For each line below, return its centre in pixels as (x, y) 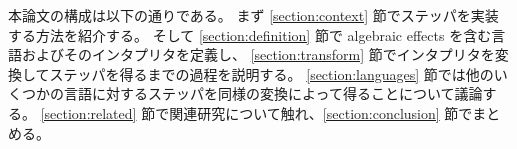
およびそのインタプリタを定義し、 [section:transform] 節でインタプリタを (258, 54)
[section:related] (88, 112)
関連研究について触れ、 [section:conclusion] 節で (321, 112)
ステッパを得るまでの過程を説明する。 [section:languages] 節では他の (271, 73)
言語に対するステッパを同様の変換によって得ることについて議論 (273, 93)
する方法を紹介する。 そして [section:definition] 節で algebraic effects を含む (250, 34)
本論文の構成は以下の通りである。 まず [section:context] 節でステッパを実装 (253, 15)
